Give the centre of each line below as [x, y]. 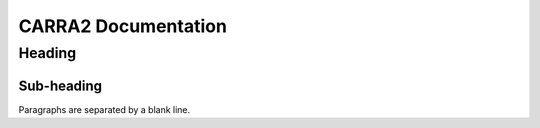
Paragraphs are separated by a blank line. [104, 109]
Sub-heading [60, 85]
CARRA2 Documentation [122, 26]
